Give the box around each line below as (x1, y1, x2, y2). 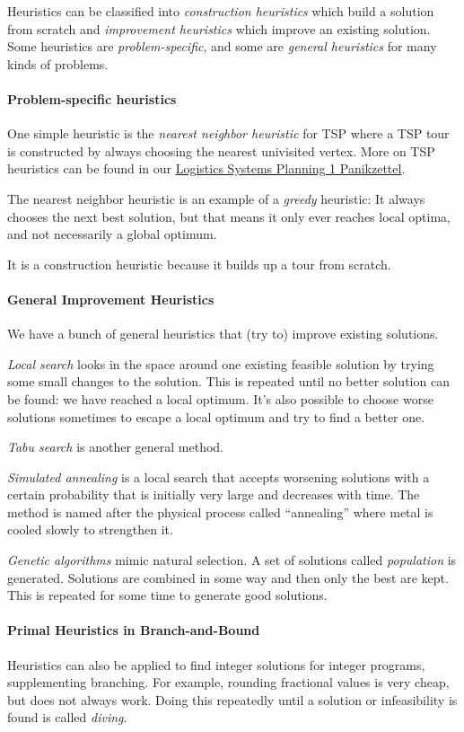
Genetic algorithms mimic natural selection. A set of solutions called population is (7, 551, 457, 569)
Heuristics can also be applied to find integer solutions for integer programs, (7, 655, 425, 674)
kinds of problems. (7, 54, 109, 73)
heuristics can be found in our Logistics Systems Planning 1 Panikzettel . (7, 159, 406, 178)
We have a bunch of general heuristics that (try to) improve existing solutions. (7, 324, 439, 343)
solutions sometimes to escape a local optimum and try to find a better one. (7, 407, 425, 426)
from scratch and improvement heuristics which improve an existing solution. (7, 19, 431, 38)
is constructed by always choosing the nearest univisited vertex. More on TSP (7, 141, 435, 160)
